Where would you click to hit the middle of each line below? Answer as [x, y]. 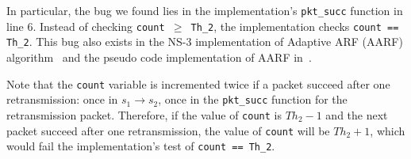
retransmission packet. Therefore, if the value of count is [144, 114]
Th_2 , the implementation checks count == [295, 26]
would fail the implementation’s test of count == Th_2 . [141, 146]
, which [388, 130]
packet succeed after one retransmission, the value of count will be [168, 130]
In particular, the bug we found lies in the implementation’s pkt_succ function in [205, 10]
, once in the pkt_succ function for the [253, 99]
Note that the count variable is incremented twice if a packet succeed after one [198, 83]
